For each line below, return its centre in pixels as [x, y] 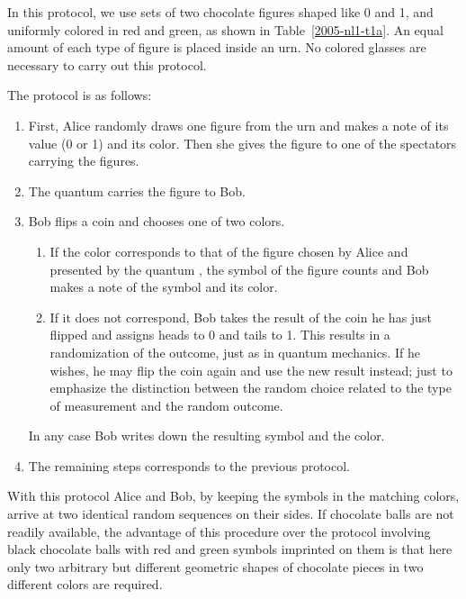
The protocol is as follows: [80, 95]
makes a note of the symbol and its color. [164, 287]
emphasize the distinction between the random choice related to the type [251, 388]
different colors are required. [85, 584]
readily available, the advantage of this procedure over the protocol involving [219, 531]
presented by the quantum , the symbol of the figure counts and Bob [239, 269]
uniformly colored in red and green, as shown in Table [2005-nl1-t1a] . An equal [225, 29]
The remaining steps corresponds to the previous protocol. [189, 465]
